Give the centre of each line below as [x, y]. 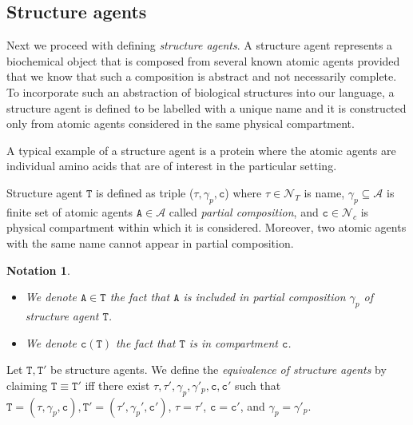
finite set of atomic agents [70, 211]
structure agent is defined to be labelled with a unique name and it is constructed [206, 107]
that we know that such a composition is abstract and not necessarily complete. [202, 76]
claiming [27, 385]
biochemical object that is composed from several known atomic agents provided [203, 60]
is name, [324, 192]
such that [258, 385]
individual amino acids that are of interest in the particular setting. [172, 166]
